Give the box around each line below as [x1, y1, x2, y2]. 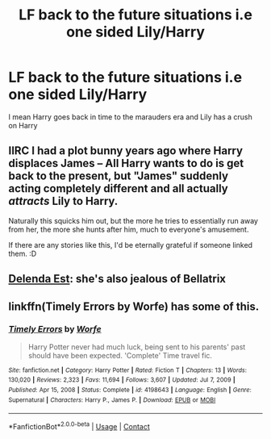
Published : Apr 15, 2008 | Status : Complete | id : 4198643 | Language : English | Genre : [8, 386, 252, 395]
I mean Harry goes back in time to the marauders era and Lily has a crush [8, 111, 252, 122]
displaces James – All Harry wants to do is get [8, 157, 244, 170]
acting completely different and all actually [8, 182, 228, 195]
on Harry [8, 120, 38, 130]
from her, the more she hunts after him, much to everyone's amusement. [8, 224, 249, 234]
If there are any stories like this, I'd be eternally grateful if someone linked [8, 240, 252, 249]
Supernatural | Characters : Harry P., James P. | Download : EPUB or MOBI [8, 395, 216, 404]
